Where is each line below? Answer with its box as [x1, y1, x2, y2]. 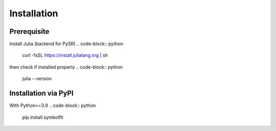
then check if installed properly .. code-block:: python [9, 64, 123, 70]
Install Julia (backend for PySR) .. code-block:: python [9, 41, 124, 47]
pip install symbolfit [22, 114, 63, 120]
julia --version [22, 76, 52, 82]
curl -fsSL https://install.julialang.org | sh [22, 52, 108, 58]
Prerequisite [9, 27, 50, 36]
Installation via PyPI [9, 89, 74, 98]
